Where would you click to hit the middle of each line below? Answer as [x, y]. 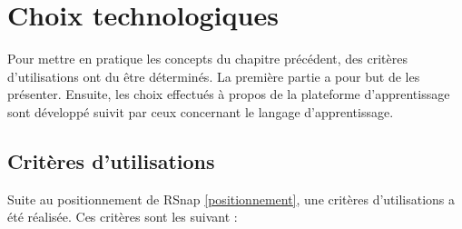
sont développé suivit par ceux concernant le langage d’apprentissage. [201, 111]
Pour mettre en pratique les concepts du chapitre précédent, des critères [207, 59]
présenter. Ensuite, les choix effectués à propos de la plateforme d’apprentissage [229, 94]
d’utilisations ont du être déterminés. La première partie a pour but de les [214, 76]
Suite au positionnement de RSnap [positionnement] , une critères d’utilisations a [231, 199]
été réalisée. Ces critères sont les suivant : [123, 217]
